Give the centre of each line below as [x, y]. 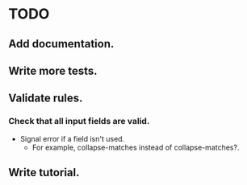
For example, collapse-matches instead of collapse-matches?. [136, 147]
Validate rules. [46, 99]
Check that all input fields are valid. [79, 121]
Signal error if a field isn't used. [72, 138]
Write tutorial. [44, 173]
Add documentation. [61, 44]
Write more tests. [53, 70]
